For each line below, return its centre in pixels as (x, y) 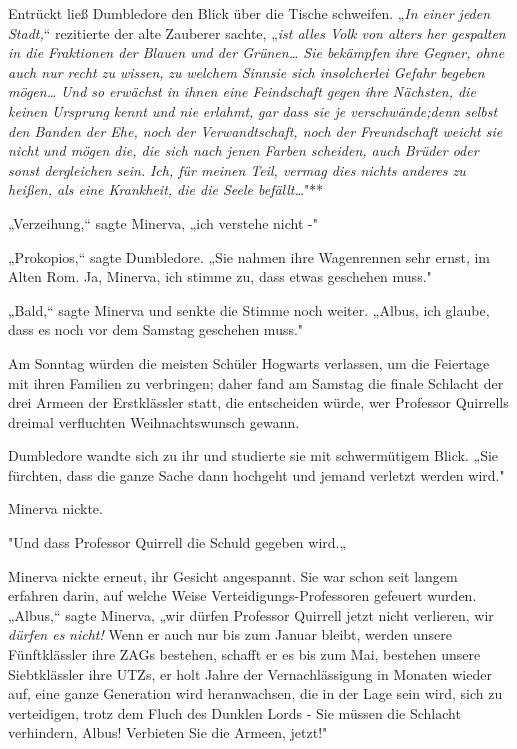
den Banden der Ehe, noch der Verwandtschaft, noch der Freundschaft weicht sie (255, 130)
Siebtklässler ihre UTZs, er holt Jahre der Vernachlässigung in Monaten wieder (250, 673)
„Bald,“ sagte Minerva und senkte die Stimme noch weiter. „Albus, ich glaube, (249, 309)
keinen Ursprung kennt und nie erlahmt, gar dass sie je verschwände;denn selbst (253, 110)
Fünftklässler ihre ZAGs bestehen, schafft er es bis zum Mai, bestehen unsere (244, 654)
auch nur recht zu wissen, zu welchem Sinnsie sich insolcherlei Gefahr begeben (246, 71)
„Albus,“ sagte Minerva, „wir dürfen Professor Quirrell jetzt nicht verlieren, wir (251, 614)
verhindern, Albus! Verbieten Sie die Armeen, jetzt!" (168, 732)
